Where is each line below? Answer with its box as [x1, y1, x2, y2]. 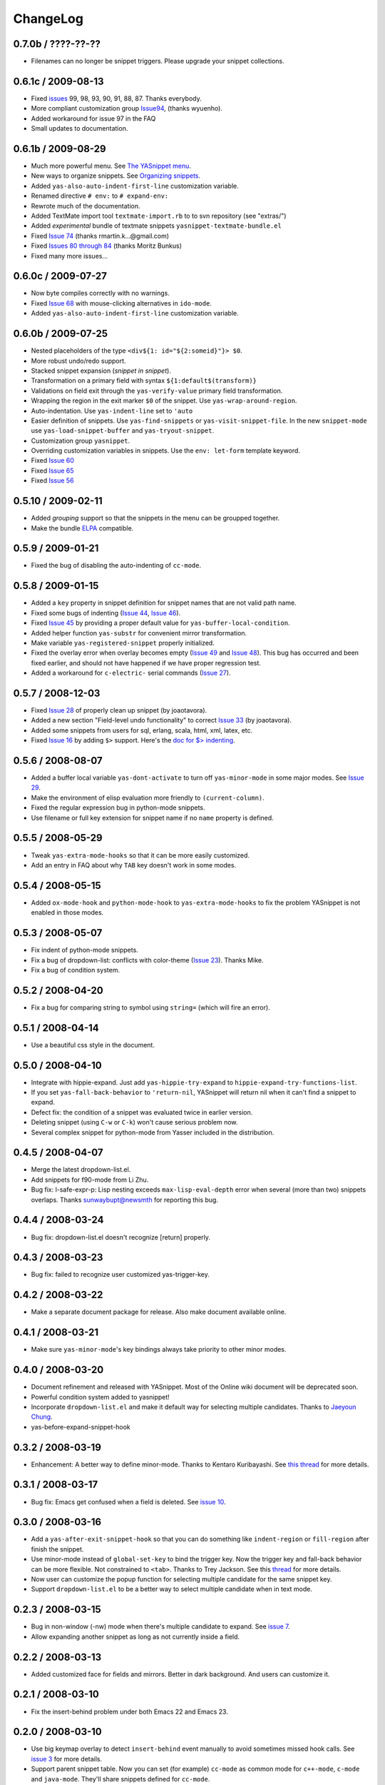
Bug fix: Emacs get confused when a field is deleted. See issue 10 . [31, 1497, 226, 1506]
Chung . [31, 1412, 53, 1421]
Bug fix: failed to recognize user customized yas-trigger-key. [31, 1270, 210, 1279]
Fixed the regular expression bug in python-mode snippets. [31, 803, 206, 812]
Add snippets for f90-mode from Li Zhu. [31, 1175, 149, 1184]
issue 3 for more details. [31, 1754, 103, 1763]
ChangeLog [13, 11, 83, 26]
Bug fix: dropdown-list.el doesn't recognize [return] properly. [31, 1232, 210, 1242]
